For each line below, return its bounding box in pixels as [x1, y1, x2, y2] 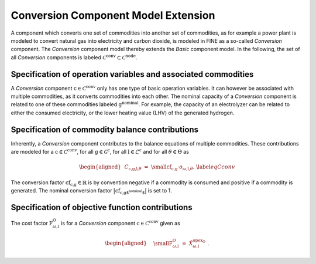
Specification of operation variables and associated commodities [11, 69, 254, 79]
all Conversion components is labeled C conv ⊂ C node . [11, 53, 138, 61]
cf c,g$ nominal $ [115, 188, 145, 196]
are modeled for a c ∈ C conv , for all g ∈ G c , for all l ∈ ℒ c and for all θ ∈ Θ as [11, 147, 190, 155]
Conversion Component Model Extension [11, 9, 215, 22]
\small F [153, 240, 173, 246]
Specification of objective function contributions [11, 202, 193, 212]
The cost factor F [11, 219, 53, 226]
